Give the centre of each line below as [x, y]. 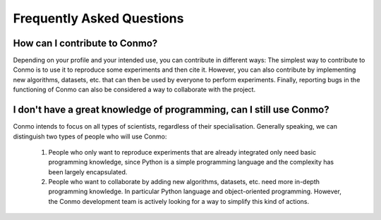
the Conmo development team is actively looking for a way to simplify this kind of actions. [179, 201]
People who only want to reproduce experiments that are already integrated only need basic [182, 152]
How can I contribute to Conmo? [85, 43]
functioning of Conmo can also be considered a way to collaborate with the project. [134, 90]
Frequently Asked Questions [98, 18]
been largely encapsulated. [88, 172]
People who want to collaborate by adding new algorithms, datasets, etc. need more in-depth [184, 182]
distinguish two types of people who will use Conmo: [90, 136]
